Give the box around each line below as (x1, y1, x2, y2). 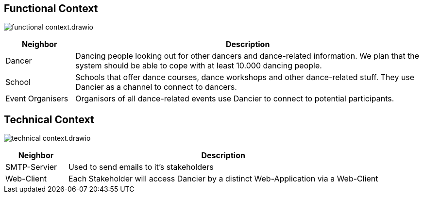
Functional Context (4, 2, 98, 15)
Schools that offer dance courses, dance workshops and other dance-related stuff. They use (75, 72, 415, 82)
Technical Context (4, 113, 94, 126)
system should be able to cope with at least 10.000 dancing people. (75, 61, 322, 71)
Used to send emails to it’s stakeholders (68, 162, 214, 172)
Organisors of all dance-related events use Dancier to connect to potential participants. (75, 94, 394, 104)
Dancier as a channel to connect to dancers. (75, 82, 237, 92)
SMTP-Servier (5, 162, 57, 172)
